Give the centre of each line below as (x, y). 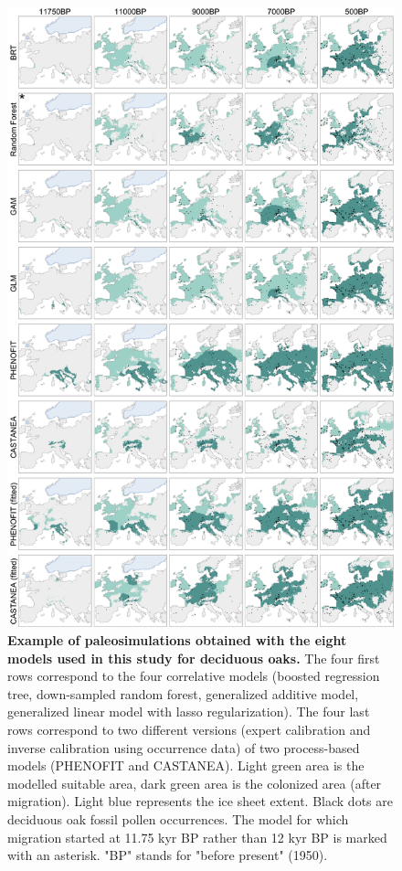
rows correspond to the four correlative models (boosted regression (194, 676)
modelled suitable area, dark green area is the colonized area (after (195, 783)
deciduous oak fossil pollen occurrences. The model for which (178, 818)
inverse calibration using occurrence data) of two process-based (184, 747)
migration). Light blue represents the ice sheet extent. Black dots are (200, 801)
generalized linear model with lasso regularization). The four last (189, 712)
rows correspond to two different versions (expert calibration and (189, 729)
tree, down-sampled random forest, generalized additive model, (183, 693)
